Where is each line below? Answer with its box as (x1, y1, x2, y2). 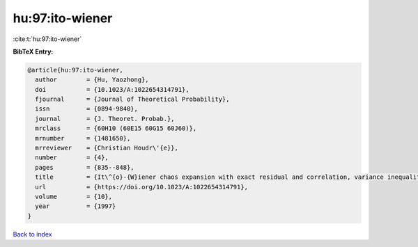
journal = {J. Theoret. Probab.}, (35, 115, 175, 122)
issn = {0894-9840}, (35, 105, 139, 113)
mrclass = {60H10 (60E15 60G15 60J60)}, (35, 125, 197, 132)
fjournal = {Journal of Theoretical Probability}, (35, 95, 230, 104)
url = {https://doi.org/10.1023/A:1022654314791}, (35, 183, 249, 191)
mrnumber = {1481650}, (35, 134, 131, 142)
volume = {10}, (35, 193, 113, 200)
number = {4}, (35, 154, 109, 161)
